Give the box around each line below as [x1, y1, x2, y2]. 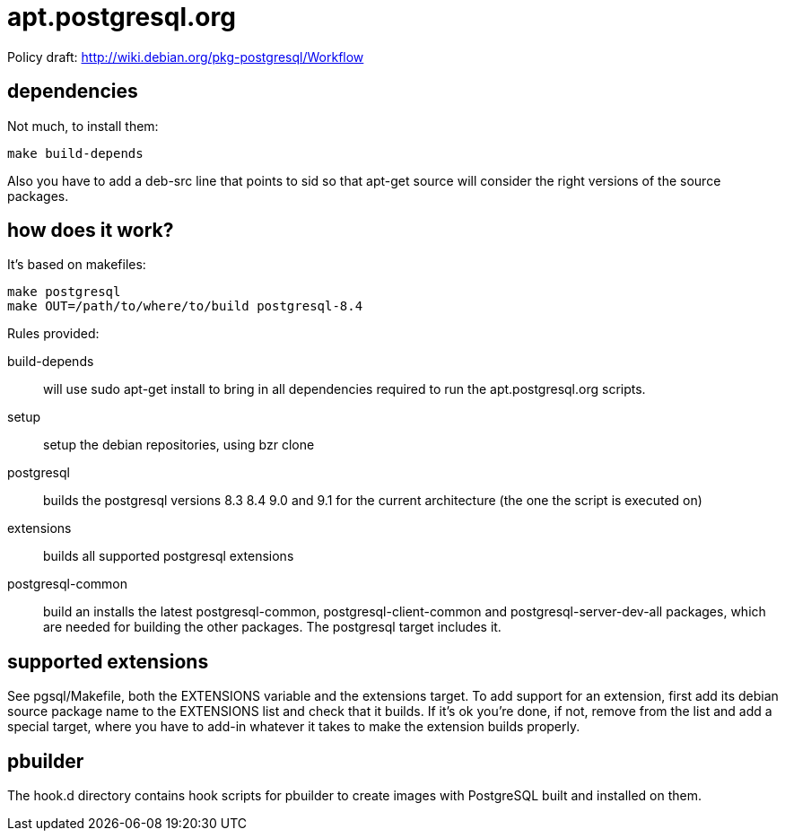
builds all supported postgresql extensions [43, 548, 294, 564]
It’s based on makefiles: [7, 257, 146, 273]
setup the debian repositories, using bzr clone [43, 437, 315, 453]
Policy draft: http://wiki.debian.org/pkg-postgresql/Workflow [7, 48, 364, 65]
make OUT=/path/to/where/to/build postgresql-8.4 [7, 299, 363, 314]
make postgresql [7, 284, 121, 300]
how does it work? [7, 219, 174, 242]
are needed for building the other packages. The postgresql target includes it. [43, 619, 502, 635]
